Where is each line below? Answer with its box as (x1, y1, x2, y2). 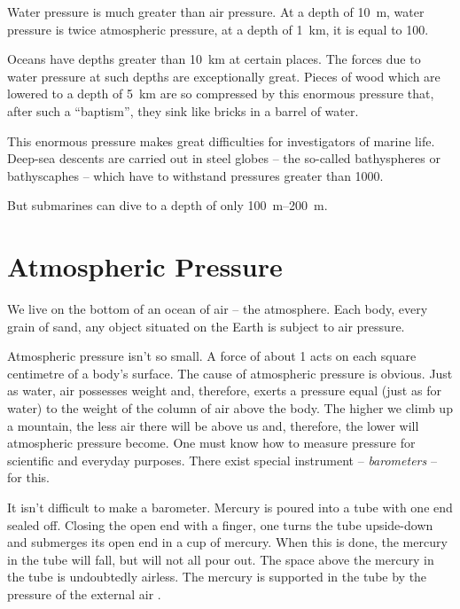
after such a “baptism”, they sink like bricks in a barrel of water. (7, 101, 359, 120)
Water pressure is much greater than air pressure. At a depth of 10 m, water (7, 3, 425, 20)
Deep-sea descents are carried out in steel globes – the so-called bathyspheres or (7, 149, 441, 168)
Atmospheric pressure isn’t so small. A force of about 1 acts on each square (7, 347, 417, 365)
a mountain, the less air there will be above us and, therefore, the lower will (7, 416, 419, 434)
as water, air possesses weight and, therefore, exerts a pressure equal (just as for (7, 381, 441, 400)
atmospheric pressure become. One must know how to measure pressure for (7, 433, 416, 452)
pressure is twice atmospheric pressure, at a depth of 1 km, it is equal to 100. (7, 20, 429, 38)
